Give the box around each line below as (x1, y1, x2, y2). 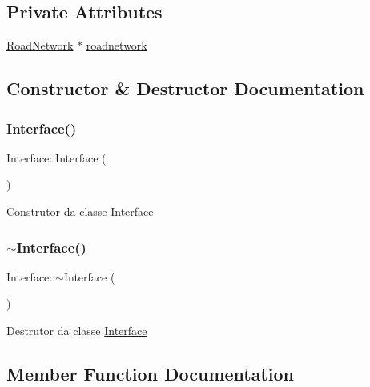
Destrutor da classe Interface (6, 321, 147, 338)
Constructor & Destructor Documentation (6, 76, 364, 101)
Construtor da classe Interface (6, 202, 154, 219)
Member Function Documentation (6, 361, 295, 385)
